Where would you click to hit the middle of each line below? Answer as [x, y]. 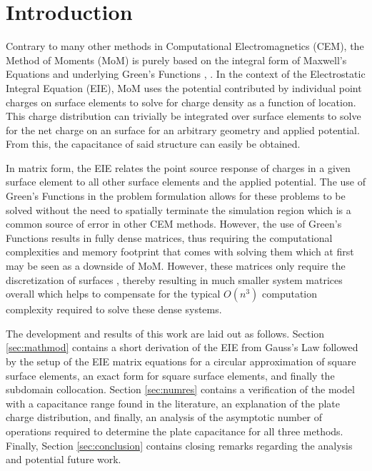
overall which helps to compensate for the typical [113, 294]
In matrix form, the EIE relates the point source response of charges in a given [178, 167]
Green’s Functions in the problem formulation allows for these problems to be [176, 196]
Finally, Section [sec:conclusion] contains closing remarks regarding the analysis [179, 445]
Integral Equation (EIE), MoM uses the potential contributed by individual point [184, 87]
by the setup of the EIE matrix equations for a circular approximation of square [181, 361]
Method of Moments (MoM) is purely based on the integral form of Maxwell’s [176, 60]
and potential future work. [64, 459]
